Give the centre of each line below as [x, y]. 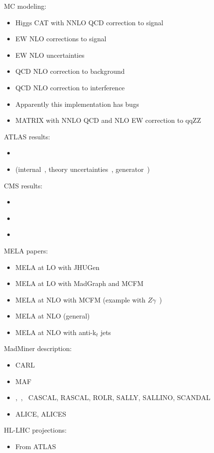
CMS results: [23, 185]
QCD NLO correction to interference [70, 87]
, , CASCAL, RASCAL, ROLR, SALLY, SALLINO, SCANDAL [113, 397]
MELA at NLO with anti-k [56, 332]
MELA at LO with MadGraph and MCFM [79, 283]
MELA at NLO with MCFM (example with [80, 299]
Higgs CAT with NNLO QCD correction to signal [89, 22]
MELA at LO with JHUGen [57, 267]
